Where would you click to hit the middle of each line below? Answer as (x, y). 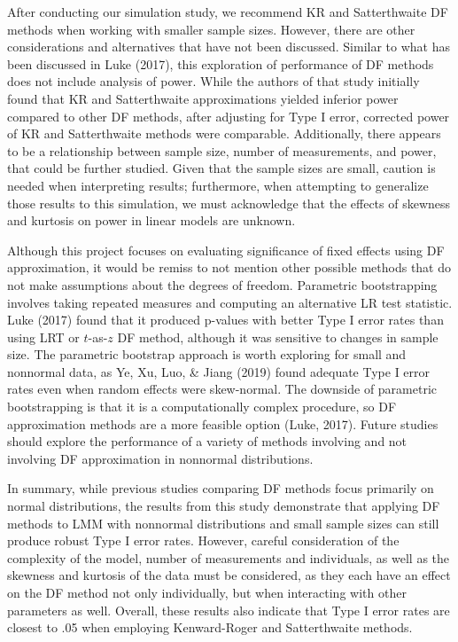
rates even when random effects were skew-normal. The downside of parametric (222, 389)
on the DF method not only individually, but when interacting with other (207, 592)
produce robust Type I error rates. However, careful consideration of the (203, 540)
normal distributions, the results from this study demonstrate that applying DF (224, 506)
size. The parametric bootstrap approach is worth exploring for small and (207, 354)
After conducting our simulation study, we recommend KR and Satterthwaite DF (228, 12)
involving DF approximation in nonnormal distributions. (160, 458)
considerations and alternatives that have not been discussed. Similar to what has (229, 47)
